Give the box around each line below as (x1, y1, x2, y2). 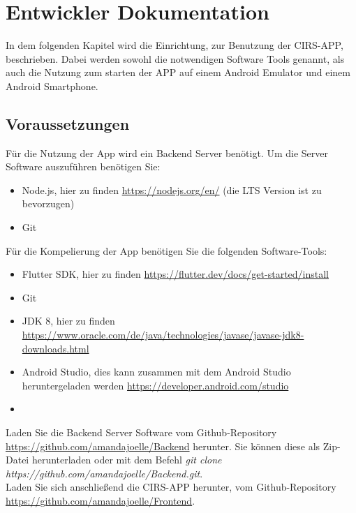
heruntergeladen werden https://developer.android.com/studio (22, 378, 289, 392)
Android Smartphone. (6, 78, 98, 93)
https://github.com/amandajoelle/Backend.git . (6, 466, 203, 480)
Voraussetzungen (6, 112, 130, 134)
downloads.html (22, 341, 89, 355)
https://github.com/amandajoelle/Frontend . (6, 493, 195, 507)
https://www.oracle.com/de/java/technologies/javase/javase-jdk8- (22, 327, 304, 342)
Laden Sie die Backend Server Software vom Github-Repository (6, 425, 277, 440)
